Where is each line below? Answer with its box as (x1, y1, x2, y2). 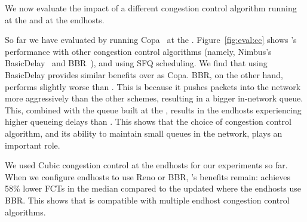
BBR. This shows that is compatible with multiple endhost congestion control (5, 193, 290, 206)
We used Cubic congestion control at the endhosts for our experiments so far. (5, 159, 288, 171)
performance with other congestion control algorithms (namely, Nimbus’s (5, 45, 272, 57)
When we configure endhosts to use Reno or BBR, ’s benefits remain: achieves (5, 170, 291, 183)
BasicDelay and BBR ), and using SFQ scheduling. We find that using (5, 57, 268, 69)
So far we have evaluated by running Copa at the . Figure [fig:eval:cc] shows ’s (5, 33, 297, 46)
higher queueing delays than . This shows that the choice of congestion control (5, 115, 291, 128)
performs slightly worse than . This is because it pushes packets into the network (5, 80, 301, 92)
